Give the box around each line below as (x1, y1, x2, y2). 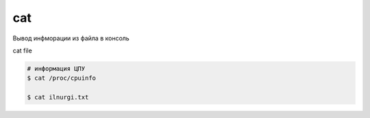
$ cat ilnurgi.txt (27, 93, 89, 102)
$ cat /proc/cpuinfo (27, 74, 96, 82)
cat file (12, 46, 32, 55)
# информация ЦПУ (27, 65, 86, 72)
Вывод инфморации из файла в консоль (12, 34, 129, 42)
